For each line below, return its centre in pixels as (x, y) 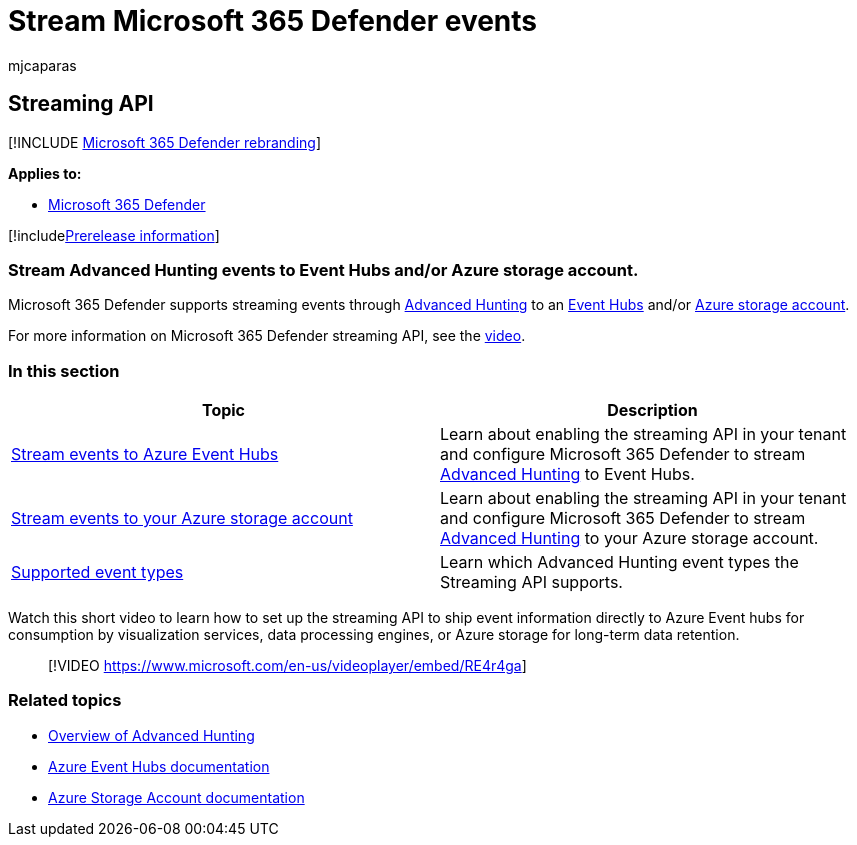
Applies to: (45, 173)
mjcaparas (42, 65)
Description (652, 410)
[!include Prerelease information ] (114, 235)
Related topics (65, 700)
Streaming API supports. (531, 582)
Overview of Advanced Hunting (151, 735)
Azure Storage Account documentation (176, 797)
